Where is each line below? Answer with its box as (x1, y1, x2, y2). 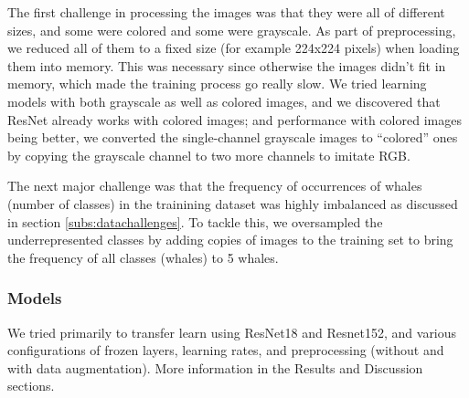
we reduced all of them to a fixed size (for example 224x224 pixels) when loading (7, 38, 460, 58)
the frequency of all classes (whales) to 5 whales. (7, 247, 279, 267)
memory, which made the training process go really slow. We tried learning (7, 74, 427, 93)
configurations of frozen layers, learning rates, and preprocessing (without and (7, 340, 444, 360)
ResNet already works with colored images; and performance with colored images (7, 110, 462, 129)
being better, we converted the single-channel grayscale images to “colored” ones (7, 128, 458, 147)
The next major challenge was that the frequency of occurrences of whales (7, 176, 422, 195)
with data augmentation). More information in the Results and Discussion (7, 358, 423, 377)
